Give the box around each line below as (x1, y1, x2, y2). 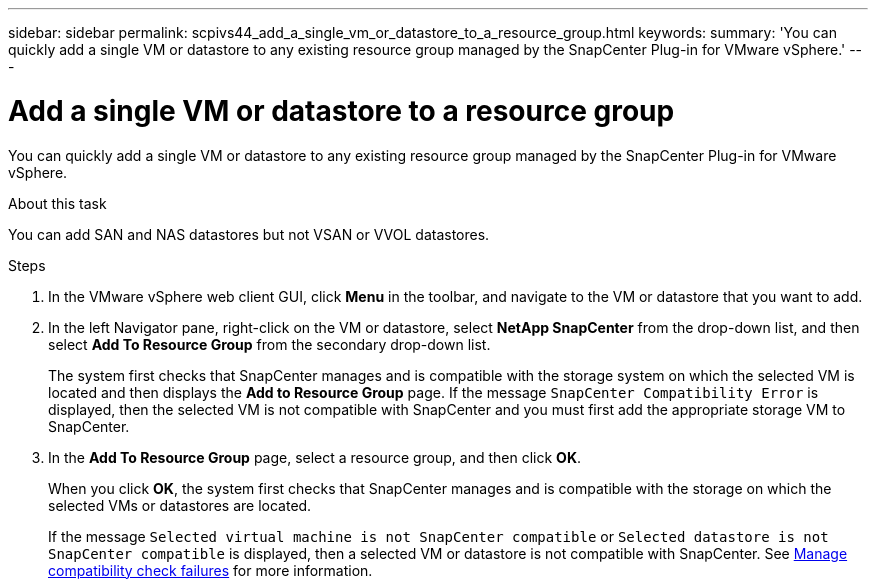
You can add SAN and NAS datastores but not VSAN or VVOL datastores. (8, 225, 490, 243)
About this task (8, 194, 107, 212)
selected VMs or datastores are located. (48, 496, 312, 514)
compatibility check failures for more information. (48, 561, 373, 579)
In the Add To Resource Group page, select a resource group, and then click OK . (48, 448, 581, 466)
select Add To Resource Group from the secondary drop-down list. (48, 335, 491, 353)
